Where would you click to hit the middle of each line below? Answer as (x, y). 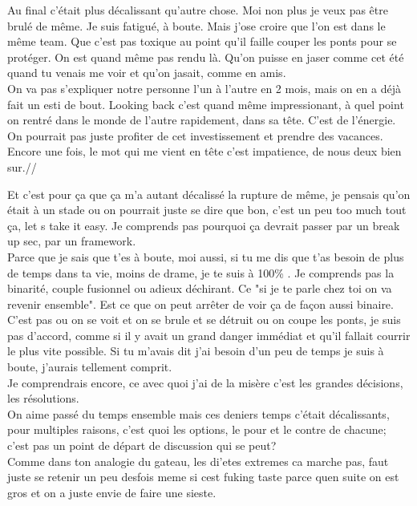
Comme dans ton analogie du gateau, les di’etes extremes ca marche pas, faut (198, 461)
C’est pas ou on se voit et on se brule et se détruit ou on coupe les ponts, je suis (204, 320)
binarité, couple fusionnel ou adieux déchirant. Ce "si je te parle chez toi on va (200, 288)
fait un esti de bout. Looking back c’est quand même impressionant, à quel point (206, 104)
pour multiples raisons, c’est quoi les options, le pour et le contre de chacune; (197, 429)
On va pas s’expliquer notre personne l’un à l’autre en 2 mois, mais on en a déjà (204, 88)
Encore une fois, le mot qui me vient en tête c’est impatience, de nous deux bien (204, 151)
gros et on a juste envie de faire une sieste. (112, 492)
